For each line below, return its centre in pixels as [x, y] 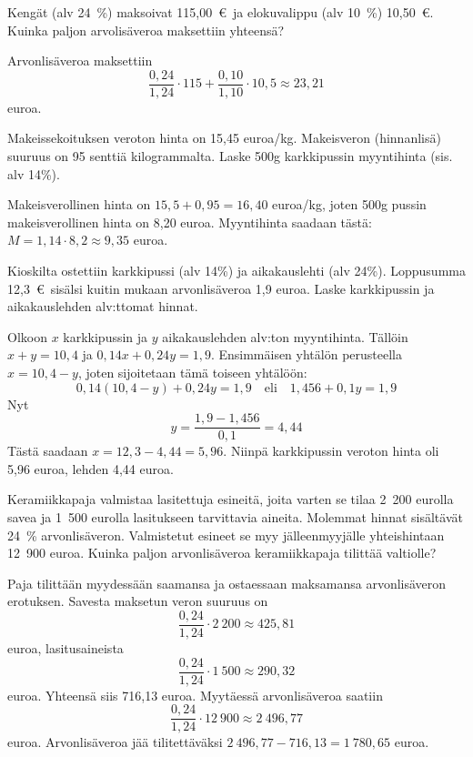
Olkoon [27, 336]
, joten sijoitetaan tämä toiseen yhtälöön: [192, 372]
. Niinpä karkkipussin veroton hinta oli [331, 451]
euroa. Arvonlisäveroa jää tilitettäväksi [115, 742]
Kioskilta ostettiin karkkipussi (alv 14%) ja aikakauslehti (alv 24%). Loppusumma [236, 270]
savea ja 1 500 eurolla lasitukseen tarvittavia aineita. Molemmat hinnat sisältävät [235, 517]
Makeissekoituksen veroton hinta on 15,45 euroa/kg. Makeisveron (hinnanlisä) [224, 138]
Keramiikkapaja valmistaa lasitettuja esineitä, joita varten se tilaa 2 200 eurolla [231, 499]
